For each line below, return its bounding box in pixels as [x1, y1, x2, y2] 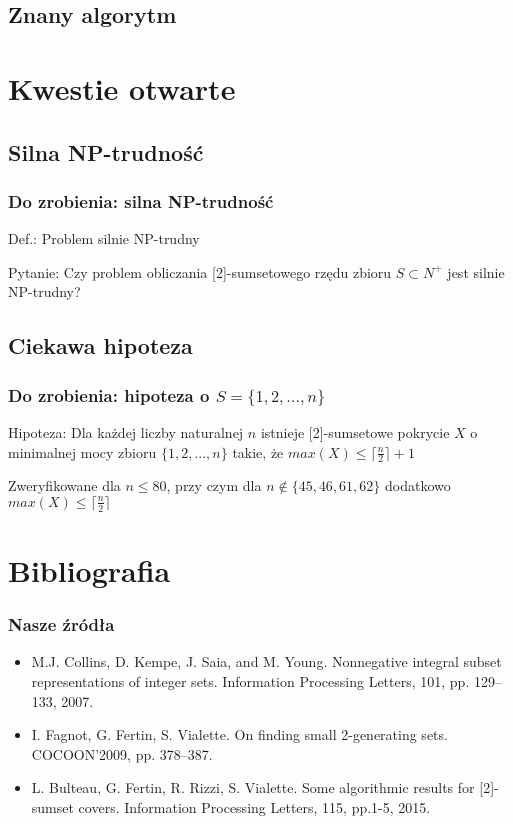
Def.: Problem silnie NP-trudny [8, 228, 200, 249]
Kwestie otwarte [8, 67, 236, 108]
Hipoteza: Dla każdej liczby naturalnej [8, 421, 244, 442]
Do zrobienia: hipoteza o [8, 382, 210, 407]
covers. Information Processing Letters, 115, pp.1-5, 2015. [78, 796, 431, 817]
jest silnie [447, 261, 505, 282]
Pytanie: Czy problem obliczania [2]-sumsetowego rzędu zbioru [8, 261, 392, 282]
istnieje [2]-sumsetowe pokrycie [260, 421, 450, 442]
